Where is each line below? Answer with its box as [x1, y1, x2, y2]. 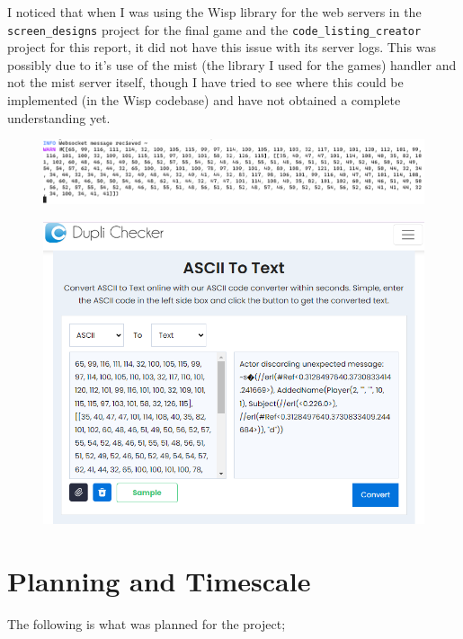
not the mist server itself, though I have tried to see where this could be [7, 73, 404, 92]
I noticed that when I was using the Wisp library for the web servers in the [7, 3, 422, 21]
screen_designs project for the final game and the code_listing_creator [7, 20, 422, 39]
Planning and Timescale [7, 563, 311, 599]
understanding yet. [7, 108, 111, 127]
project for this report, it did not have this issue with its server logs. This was [7, 38, 436, 57]
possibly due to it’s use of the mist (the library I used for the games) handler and [7, 55, 457, 74]
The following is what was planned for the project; [7, 615, 286, 634]
